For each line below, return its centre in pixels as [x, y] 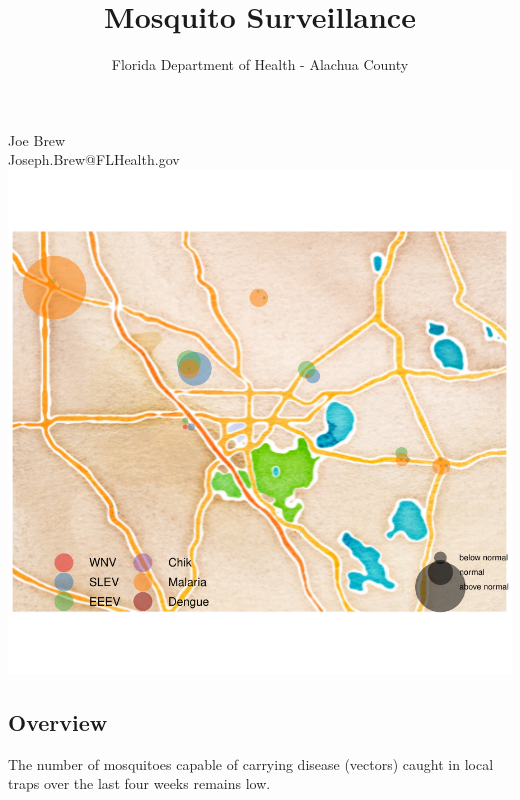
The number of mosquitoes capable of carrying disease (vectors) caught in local [251, 763]
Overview [58, 721]
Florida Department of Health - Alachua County [260, 64]
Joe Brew [37, 139]
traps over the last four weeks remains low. [139, 783]
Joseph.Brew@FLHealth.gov [94, 159]
